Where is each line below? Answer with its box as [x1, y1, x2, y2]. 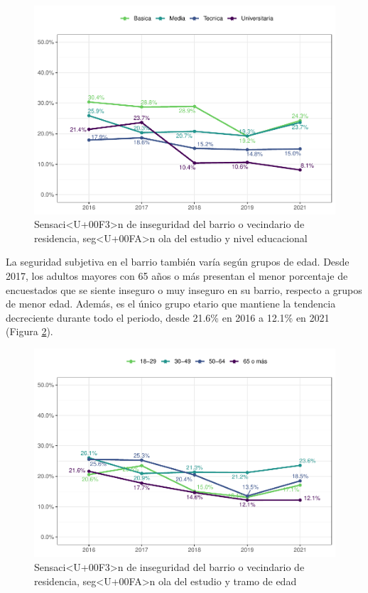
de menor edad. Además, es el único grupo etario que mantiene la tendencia [6, 296, 336, 311]
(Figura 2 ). [6, 324, 53, 339]
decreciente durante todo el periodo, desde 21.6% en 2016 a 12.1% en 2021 [6, 310, 330, 325]
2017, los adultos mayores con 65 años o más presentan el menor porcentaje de [6, 268, 348, 283]
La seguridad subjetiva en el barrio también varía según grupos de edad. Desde [6, 254, 350, 269]
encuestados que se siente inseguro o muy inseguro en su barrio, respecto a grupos [6, 282, 362, 297]
